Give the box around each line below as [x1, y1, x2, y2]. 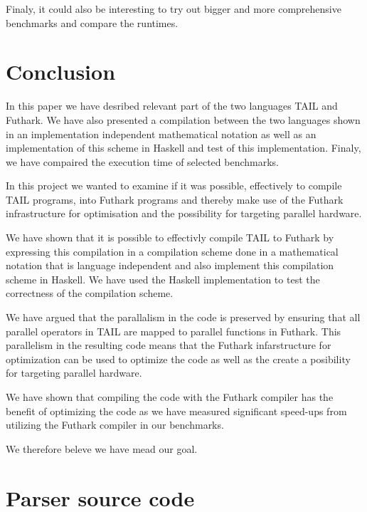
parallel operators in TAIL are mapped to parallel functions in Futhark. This [6, 323, 341, 338]
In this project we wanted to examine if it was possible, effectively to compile [6, 178, 342, 193]
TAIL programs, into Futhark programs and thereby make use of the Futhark [6, 192, 344, 207]
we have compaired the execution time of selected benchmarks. [6, 154, 280, 169]
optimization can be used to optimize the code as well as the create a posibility [6, 351, 351, 366]
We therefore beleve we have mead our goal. [6, 441, 198, 456]
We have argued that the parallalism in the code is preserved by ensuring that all [6, 310, 361, 325]
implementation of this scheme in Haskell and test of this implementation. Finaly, [6, 140, 361, 155]
